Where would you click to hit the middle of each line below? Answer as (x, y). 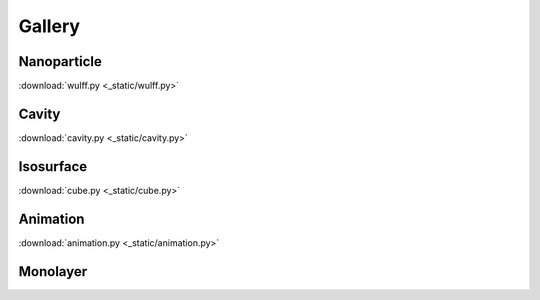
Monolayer (53, 271)
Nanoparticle (60, 61)
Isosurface (53, 166)
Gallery (49, 26)
